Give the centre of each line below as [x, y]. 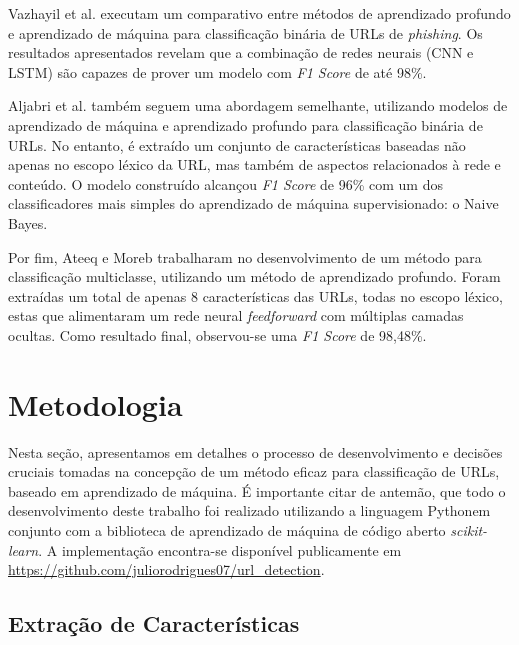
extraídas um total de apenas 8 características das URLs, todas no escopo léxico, [255, 295]
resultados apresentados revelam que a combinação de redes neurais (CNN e [241, 52]
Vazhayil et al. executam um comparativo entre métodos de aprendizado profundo [259, 13]
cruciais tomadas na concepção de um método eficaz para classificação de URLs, [254, 471]
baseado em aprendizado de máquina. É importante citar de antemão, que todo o [257, 490]
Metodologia [95, 403]
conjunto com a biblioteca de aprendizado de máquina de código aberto [227, 530]
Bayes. [28, 222]
